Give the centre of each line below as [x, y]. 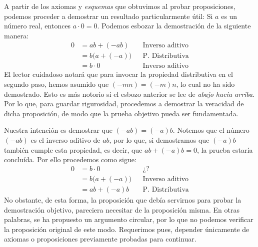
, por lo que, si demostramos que [159, 140]
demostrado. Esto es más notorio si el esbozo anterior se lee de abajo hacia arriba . [129, 94]
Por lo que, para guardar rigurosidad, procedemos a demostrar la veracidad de [124, 104]
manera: [16, 35]
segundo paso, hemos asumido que [56, 84]
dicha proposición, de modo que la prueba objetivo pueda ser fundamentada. [121, 113]
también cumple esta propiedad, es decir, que [73, 149]
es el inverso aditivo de [65, 140]
